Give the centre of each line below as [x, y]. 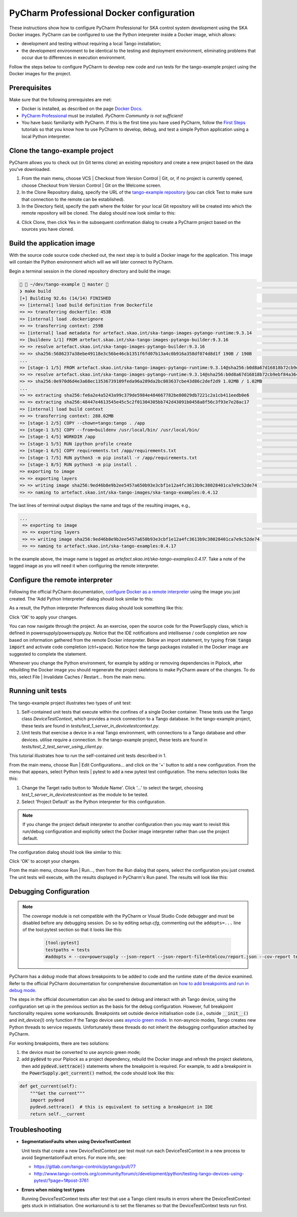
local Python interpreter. [46, 136]
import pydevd [47, 1100]
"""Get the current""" [57, 1093]
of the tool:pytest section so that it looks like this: [73, 930]
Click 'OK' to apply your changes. [43, 617]
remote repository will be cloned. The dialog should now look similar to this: [99, 213]
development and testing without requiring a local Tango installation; [91, 44]
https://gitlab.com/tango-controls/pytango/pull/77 [85, 1166]
